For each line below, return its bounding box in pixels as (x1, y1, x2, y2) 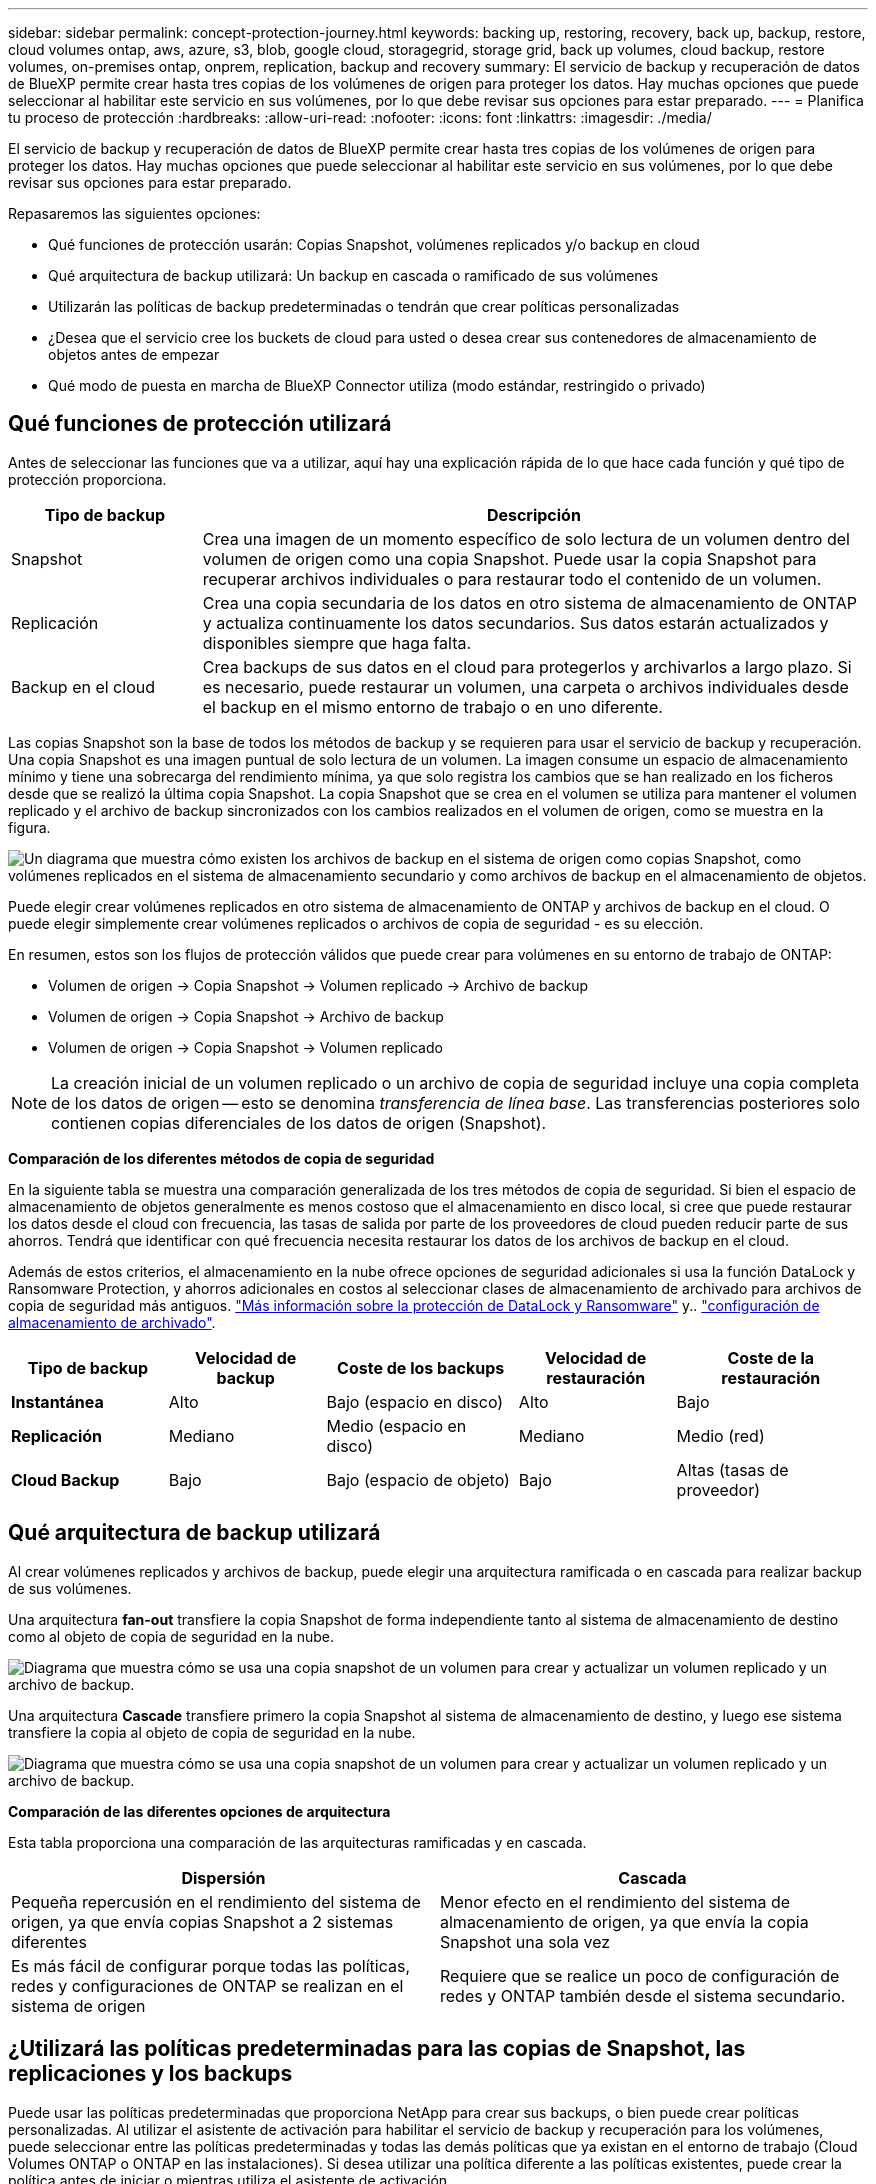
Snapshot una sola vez (440, 1931, 611, 1952)
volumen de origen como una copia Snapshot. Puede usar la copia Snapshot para (202, 548, 817, 569)
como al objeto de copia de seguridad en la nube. (8, 1627, 335, 1645)
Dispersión (181, 1867, 266, 1888)
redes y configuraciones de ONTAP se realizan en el (11, 1975, 404, 1996)
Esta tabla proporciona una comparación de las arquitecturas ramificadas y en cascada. (8, 1833, 587, 1851)
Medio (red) (676, 1425, 765, 1446)
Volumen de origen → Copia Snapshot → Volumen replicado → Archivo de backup (48, 976, 589, 994)
